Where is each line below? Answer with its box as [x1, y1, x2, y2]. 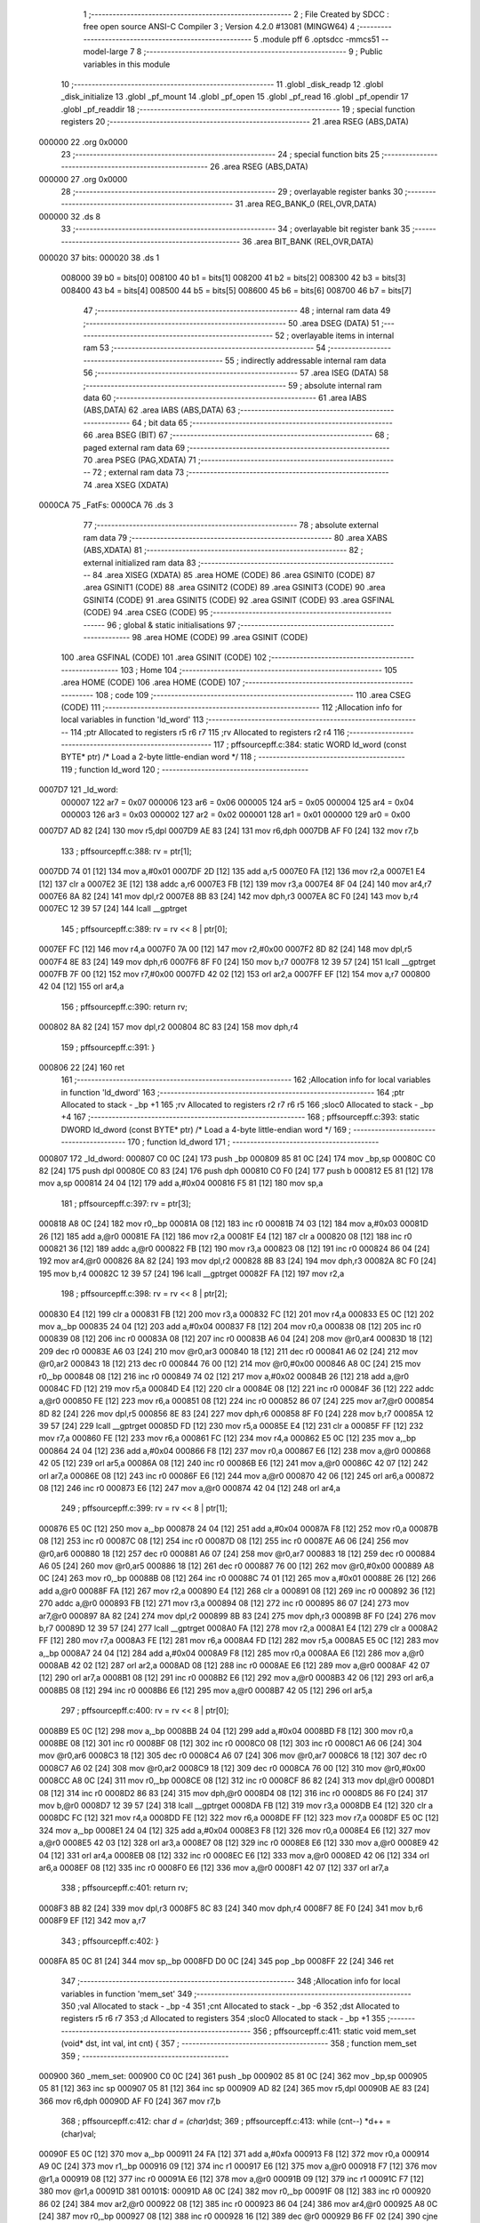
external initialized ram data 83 [83, 557, 196, 568]
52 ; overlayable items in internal [275, 330, 395, 341]
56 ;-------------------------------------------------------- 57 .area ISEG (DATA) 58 [83, 367, 389, 378]
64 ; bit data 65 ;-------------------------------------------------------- [132, 417, 393, 428]
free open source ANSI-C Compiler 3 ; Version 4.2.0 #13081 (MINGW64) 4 [83, 21, 356, 32]
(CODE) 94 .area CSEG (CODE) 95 [83, 607, 209, 618]
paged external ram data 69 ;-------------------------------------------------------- [83, 442, 390, 453]
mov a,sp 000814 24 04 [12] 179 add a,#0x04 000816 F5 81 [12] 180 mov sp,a [38, 1178, 324, 1189]
